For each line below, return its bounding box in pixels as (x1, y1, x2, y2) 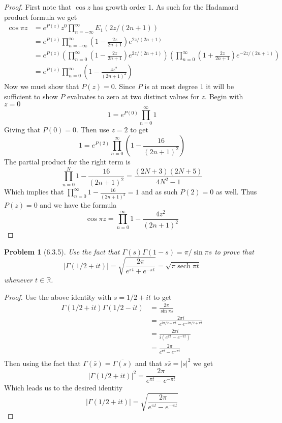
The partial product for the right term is (4, 156, 131, 167)
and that (135, 357, 162, 368)
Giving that (4, 124, 41, 135)
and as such (141, 186, 178, 197)
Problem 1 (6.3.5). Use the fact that (4, 246, 120, 257)
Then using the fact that (4, 357, 81, 368)
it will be (206, 81, 234, 92)
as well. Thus (215, 186, 257, 197)
